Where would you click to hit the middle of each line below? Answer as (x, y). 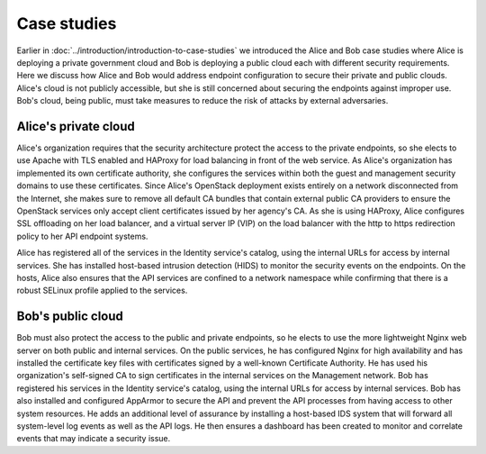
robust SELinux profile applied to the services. (102, 291)
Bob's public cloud (70, 317)
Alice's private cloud (76, 126)
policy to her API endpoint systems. (82, 236)
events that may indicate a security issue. (94, 439)
